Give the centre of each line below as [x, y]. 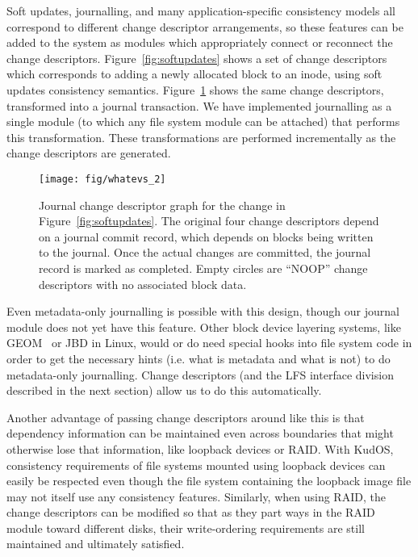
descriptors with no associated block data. [143, 284]
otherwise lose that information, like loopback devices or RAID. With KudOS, [200, 448]
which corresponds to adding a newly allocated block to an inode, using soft [194, 74]
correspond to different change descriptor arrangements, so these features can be [205, 26]
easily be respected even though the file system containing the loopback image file [209, 481]
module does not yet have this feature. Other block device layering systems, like [204, 327]
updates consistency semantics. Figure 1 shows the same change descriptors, [195, 89]
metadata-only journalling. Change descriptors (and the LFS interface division [200, 374]
